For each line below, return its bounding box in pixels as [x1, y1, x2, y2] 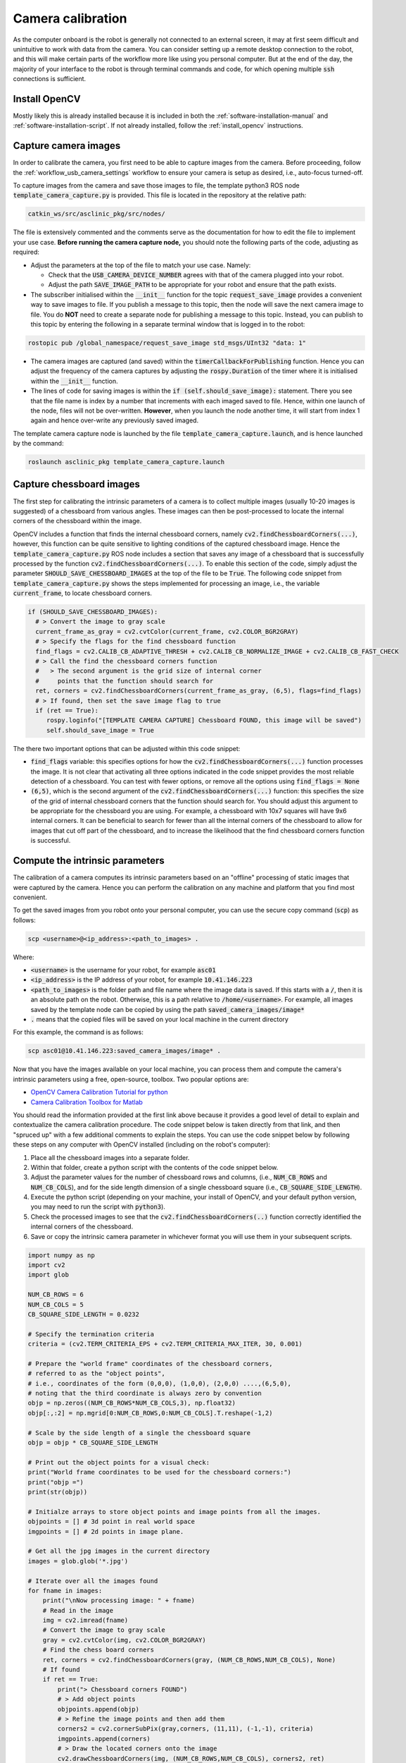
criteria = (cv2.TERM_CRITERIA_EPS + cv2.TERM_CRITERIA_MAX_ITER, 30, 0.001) [27, 1340, 303, 1348]
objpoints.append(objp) [57, 1705, 140, 1713]
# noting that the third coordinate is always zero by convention [27, 1389, 262, 1398]
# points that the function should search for [35, 677, 214, 685]
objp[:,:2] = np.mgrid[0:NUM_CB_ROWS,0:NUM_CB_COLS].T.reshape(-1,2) [27, 1409, 273, 1417]
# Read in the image [42, 1606, 114, 1614]
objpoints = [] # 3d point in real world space [27, 1518, 195, 1526]
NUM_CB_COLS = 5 [27, 1300, 84, 1308]
